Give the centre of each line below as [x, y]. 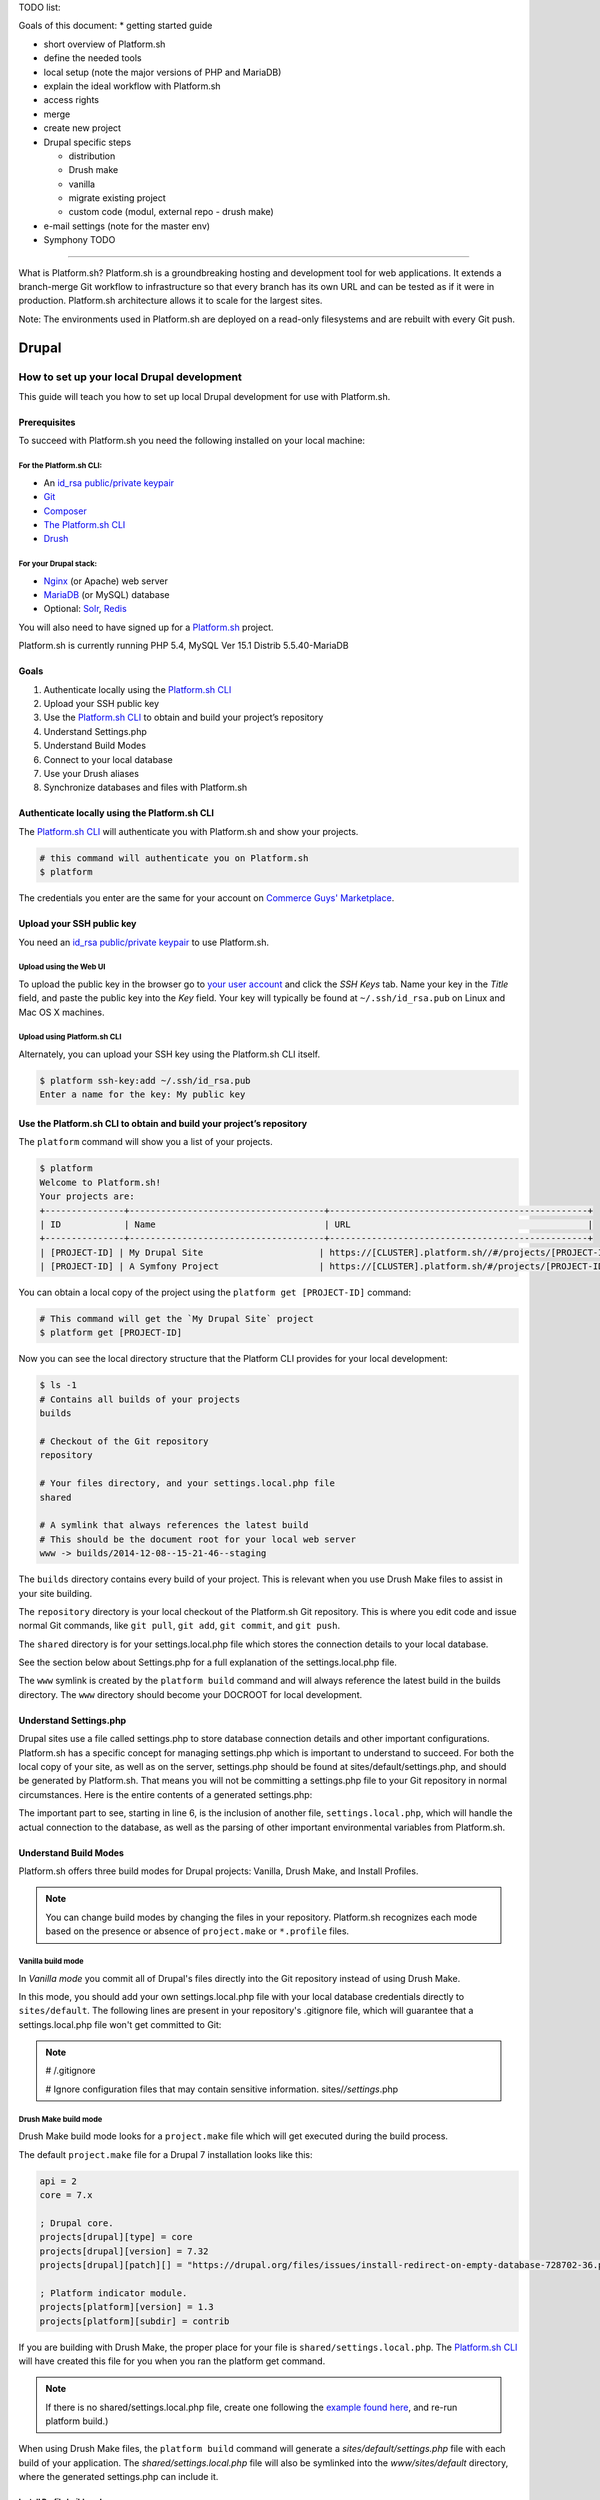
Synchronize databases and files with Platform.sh [145, 787]
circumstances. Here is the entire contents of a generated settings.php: [165, 1794]
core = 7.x [66, 2195]
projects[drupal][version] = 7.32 [124, 2251]
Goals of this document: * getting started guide [115, 26]
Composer [65, 511]
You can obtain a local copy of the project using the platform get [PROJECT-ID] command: [215, 1292]
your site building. [55, 1593]
